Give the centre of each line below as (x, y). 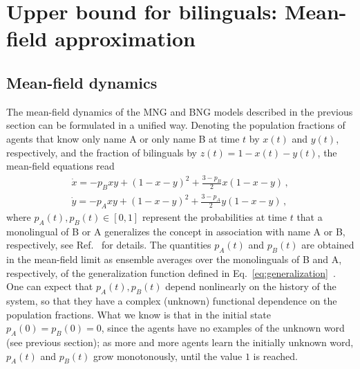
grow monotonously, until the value (168, 355)
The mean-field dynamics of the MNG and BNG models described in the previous (180, 111)
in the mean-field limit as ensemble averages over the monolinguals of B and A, (174, 259)
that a (310, 216)
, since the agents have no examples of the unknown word (223, 328)
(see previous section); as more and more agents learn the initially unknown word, (180, 342)
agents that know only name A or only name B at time (123, 138)
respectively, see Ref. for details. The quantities (109, 245)
